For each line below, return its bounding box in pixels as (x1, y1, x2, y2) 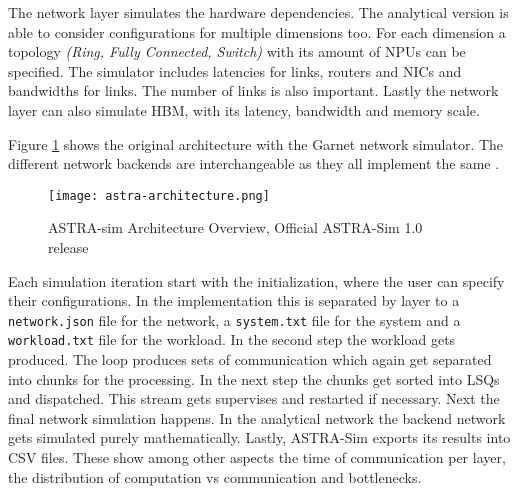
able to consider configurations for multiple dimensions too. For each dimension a (8, 21, 506, 42)
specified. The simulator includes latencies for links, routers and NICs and (8, 60, 462, 81)
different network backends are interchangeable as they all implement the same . (8, 153, 500, 174)
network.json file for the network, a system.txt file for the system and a (8, 309, 461, 330)
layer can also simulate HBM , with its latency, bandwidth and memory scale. (8, 99, 480, 120)
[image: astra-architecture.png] (48, 188, 270, 203)
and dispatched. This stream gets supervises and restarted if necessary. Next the (8, 388, 500, 409)
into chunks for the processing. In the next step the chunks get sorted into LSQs (8, 368, 500, 389)
